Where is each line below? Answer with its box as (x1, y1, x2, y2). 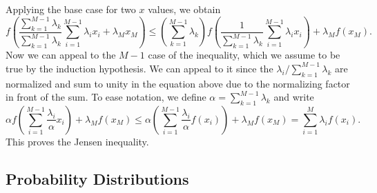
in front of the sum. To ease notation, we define (6, 90, 206, 104)
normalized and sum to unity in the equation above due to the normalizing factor (6, 76, 350, 90)
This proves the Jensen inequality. (6, 134, 149, 148)
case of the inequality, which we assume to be (148, 48, 340, 62)
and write (273, 90, 314, 104)
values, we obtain (148, 2, 221, 16)
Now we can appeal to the (6, 48, 116, 62)
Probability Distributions (6, 167, 189, 189)
